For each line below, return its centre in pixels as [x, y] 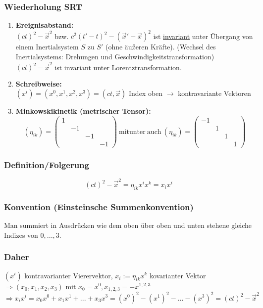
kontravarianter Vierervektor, [69, 275]
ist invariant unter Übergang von [203, 36]
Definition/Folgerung [47, 165]
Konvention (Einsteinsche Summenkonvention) [99, 206]
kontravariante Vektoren [214, 93]
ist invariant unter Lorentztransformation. [118, 67]
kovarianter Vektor [178, 275]
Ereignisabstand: [45, 25]
